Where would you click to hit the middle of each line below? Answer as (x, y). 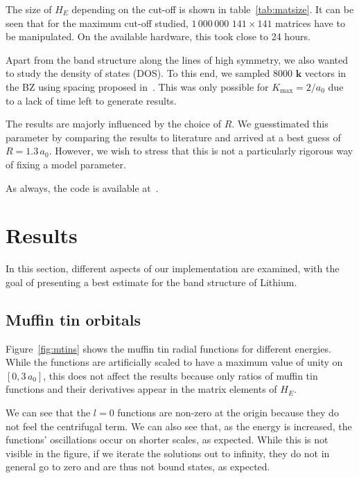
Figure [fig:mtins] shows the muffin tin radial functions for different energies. (168, 348)
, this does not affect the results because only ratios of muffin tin (181, 375)
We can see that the (48, 413)
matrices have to (310, 23)
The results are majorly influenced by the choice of (113, 124)
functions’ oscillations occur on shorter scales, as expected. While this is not (167, 440)
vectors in (325, 73)
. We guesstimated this (280, 124)
